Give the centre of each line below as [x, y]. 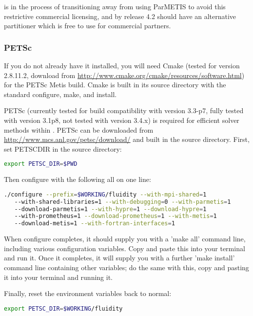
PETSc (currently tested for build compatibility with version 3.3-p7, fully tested [124, 110]
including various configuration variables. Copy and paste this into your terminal [125, 248]
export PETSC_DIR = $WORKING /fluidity [63, 308]
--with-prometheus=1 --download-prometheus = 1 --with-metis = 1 [116, 216]
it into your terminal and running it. [58, 277]
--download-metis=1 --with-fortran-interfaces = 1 [95, 224]
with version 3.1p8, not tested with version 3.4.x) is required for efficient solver [122, 120]
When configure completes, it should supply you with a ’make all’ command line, [125, 239]
